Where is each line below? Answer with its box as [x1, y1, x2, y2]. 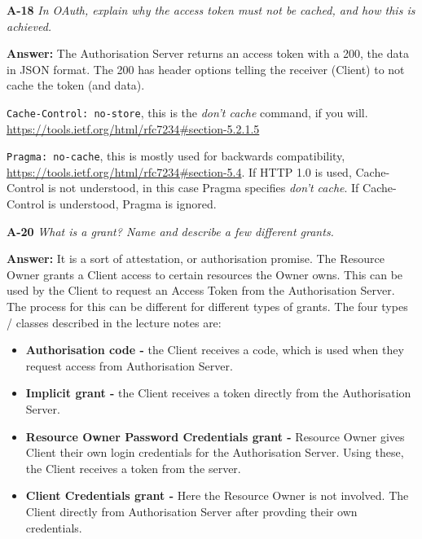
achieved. [7, 17, 52, 34]
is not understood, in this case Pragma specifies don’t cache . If [47, 179, 359, 196]
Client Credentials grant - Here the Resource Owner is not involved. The [25, 487, 409, 504]
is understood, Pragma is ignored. [47, 195, 217, 213]
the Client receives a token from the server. [25, 459, 241, 476]
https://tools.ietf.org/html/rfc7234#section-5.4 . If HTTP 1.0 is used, [7, 163, 352, 180]
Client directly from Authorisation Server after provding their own [25, 502, 358, 519]
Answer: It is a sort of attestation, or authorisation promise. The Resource [7, 250, 385, 267]
